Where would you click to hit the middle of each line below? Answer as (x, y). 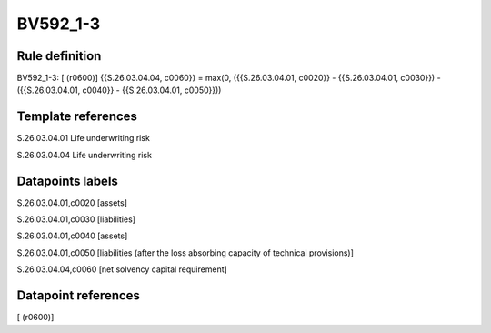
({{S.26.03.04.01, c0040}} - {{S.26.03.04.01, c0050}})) (119, 90)
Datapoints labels (67, 181)
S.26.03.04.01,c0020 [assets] (72, 202)
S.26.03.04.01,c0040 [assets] (72, 236)
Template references (77, 117)
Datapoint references (79, 296)
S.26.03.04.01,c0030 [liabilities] (76, 219)
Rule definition (59, 56)
